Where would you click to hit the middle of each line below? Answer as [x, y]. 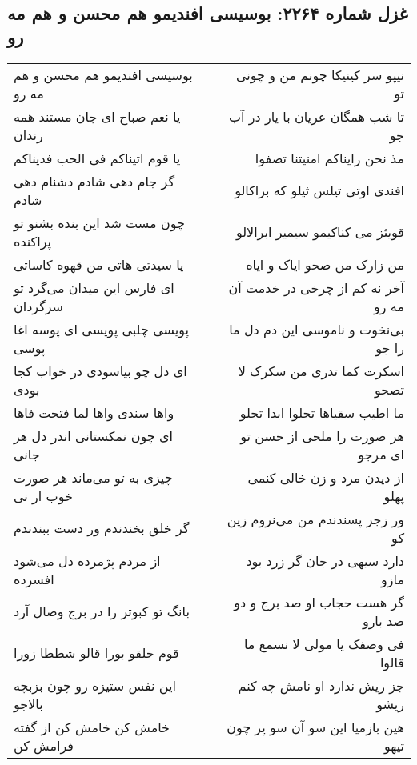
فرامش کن [44, 745]
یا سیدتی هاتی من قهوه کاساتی [99, 264]
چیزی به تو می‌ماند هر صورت [93, 477]
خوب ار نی [43, 495]
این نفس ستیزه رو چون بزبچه [95, 685]
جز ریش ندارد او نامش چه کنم [321, 685]
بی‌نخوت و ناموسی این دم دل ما [317, 329]
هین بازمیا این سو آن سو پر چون [315, 727]
